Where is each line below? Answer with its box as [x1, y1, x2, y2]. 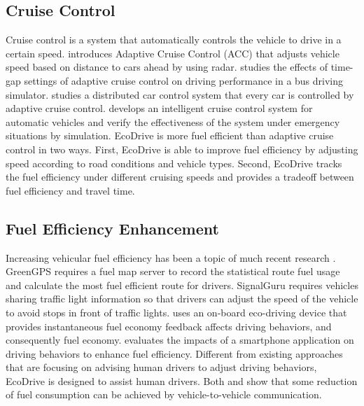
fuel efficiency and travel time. [6, 183, 135, 197]
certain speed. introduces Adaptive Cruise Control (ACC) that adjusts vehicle [6, 45, 339, 60]
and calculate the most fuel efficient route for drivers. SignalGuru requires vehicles [6, 277, 358, 292]
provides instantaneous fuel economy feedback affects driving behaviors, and [6, 318, 332, 333]
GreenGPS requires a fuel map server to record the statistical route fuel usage [6, 264, 340, 279]
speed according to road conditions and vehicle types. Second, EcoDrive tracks [6, 155, 342, 170]
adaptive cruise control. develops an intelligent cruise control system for [6, 101, 313, 115]
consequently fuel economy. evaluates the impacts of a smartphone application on [6, 332, 354, 347]
